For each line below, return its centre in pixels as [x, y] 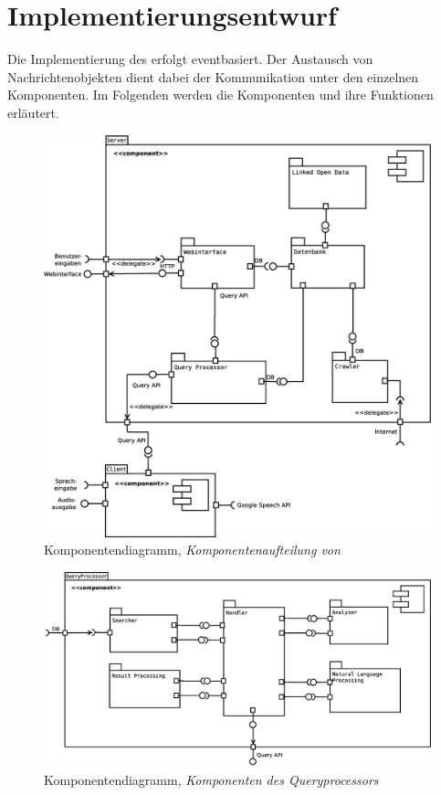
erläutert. [33, 112]
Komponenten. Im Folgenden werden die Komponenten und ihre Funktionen [220, 95]
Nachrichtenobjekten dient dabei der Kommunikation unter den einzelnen [213, 76]
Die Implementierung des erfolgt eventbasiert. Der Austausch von [190, 59]
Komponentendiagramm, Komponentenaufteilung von [192, 550]
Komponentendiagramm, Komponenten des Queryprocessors [211, 779]
